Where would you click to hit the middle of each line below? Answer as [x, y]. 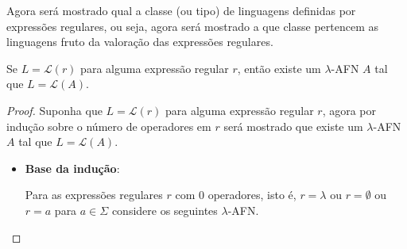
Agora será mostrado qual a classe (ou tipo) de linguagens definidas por [181, 10]
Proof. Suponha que [54, 110]
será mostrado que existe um [293, 126]
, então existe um [279, 68]
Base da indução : [72, 168]
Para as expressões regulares [94, 195]
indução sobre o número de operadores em [109, 126]
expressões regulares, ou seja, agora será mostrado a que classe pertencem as [193, 26]
